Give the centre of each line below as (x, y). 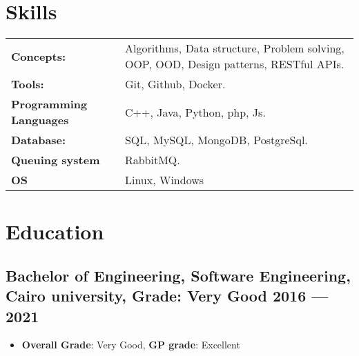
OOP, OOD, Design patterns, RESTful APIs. (234, 64)
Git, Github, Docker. (175, 84)
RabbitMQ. (152, 160)
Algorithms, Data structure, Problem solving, (234, 48)
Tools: (28, 84)
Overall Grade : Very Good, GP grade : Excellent (131, 345)
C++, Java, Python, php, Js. (195, 112)
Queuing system (56, 160)
